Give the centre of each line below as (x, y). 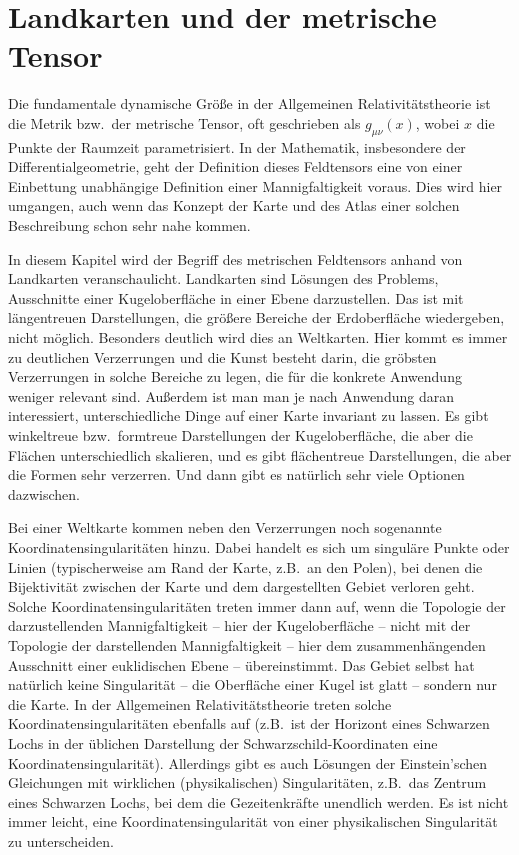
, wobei (437, 122)
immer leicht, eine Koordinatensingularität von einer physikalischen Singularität (253, 821)
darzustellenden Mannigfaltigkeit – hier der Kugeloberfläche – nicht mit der (239, 625)
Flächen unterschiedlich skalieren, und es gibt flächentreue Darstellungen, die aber (260, 454)
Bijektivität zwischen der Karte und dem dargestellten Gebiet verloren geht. (241, 586)
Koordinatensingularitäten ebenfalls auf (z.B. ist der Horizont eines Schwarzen (249, 723)
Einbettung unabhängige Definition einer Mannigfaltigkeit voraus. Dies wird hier (255, 185)
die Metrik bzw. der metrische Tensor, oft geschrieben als (184, 122)
